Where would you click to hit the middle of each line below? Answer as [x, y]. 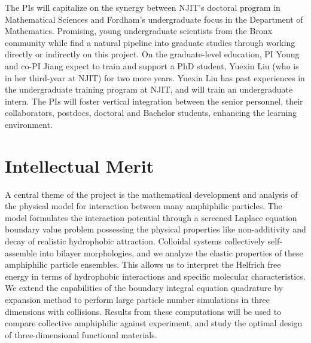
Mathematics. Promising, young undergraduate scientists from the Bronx [139, 31]
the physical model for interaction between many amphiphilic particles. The [144, 206]
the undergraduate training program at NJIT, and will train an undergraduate [149, 89]
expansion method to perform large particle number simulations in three [138, 299]
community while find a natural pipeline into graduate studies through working [150, 42]
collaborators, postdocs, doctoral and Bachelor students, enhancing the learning [151, 113]
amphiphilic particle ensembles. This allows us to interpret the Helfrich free [143, 264]
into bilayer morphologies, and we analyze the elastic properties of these [171, 252]
